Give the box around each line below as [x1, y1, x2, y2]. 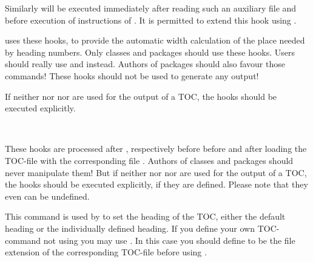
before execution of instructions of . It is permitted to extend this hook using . [5, 13, 297, 26]
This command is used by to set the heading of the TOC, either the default [5, 210, 286, 223]
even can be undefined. [5, 189, 90, 202]
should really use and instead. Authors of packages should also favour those [5, 57, 285, 70]
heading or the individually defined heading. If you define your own [5, 221, 255, 234]
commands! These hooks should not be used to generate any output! [5, 69, 259, 82]
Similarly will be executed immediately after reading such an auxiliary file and [5, 2, 297, 14]
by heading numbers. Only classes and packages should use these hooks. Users [5, 45, 295, 58]
